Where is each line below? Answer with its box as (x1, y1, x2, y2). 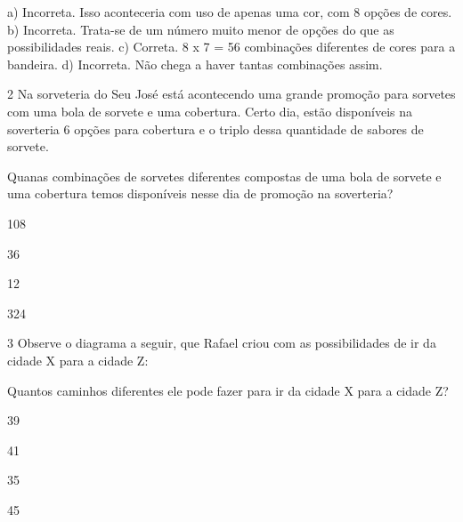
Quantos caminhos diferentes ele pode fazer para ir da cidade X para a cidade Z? (7, 381, 449, 399)
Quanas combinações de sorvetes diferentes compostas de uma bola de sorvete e (7, 166, 442, 185)
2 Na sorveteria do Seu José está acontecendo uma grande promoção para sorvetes (7, 84, 456, 103)
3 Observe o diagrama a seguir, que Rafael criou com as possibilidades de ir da (7, 333, 436, 352)
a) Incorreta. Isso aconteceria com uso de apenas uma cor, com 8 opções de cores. (7, 3, 452, 20)
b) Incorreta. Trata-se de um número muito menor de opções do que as (7, 20, 394, 38)
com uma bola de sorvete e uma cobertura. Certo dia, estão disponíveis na (7, 101, 413, 120)
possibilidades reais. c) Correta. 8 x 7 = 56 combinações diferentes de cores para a (7, 37, 456, 56)
